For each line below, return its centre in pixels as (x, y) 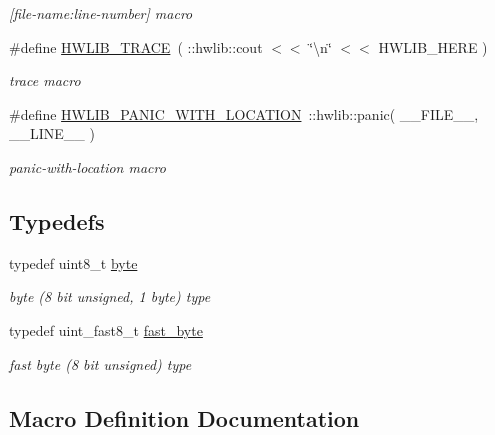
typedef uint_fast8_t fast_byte (106, 329)
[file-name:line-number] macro (101, 13)
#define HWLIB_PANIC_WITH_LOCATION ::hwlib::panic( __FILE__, (244, 113)
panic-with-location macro (87, 166)
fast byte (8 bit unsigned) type (100, 363)
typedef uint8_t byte (73, 262)
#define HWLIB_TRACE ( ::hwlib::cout (136, 46)
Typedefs (57, 220)
